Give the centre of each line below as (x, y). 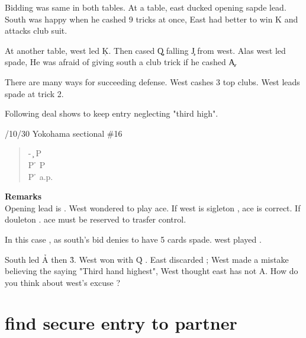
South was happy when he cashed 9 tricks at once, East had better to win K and (152, 19)
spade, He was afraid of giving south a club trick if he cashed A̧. (121, 62)
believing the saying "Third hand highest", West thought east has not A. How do (152, 271)
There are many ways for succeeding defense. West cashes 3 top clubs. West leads (152, 81)
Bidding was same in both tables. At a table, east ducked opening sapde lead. (146, 7)
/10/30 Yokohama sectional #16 (64, 133)
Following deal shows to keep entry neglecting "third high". (112, 113)
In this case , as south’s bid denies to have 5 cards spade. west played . (133, 239)
